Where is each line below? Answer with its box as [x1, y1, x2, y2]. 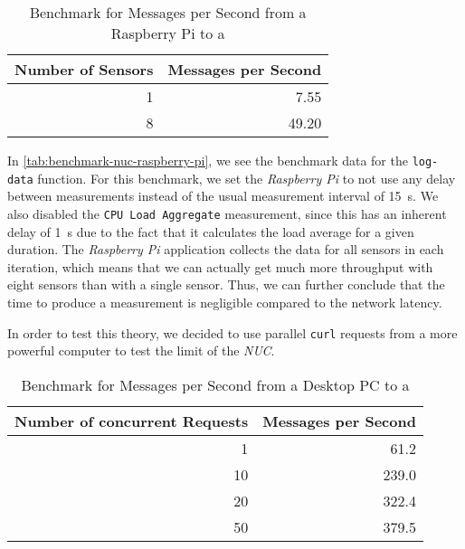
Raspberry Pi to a [110, 23, 225, 43]
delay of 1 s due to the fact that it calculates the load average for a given [7, 222, 414, 241]
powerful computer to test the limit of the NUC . [7, 341, 275, 360]
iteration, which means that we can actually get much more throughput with [7, 257, 433, 276]
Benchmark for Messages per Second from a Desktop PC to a [21, 374, 410, 395]
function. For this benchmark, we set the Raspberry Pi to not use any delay [37, 168, 456, 187]
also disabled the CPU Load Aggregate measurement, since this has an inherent [7, 204, 447, 222]
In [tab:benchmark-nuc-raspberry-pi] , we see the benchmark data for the [7, 151, 408, 169]
